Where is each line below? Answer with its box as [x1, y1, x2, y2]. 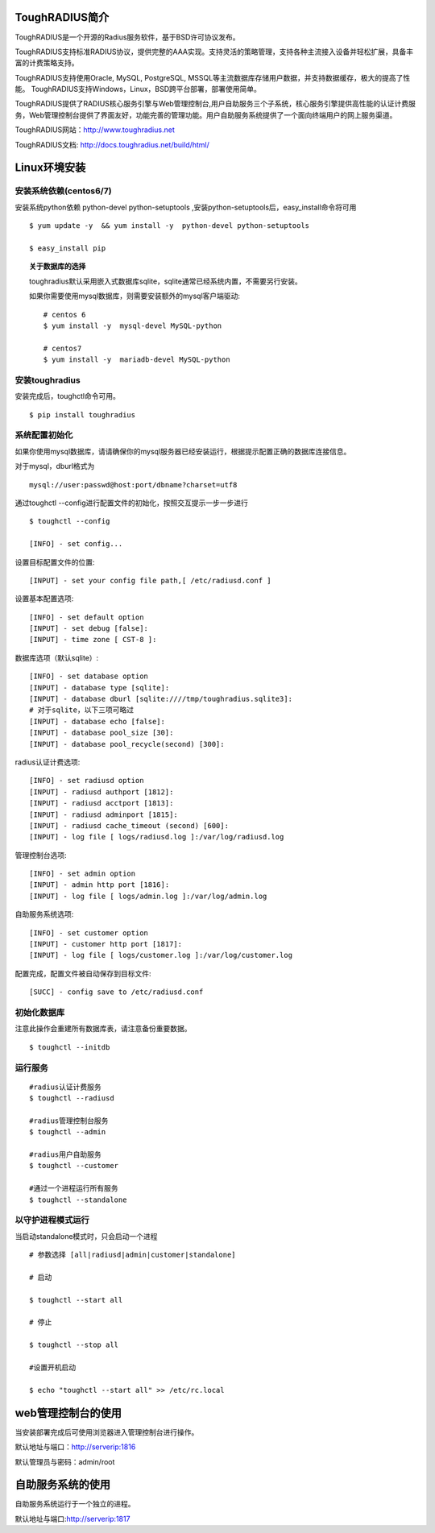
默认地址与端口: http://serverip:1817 [14, 1514, 130, 1523]
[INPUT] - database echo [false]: [29, 717, 165, 726]
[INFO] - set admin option [29, 869, 136, 878]
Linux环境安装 [14, 161, 86, 175]
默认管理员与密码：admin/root [14, 1456, 115, 1466]
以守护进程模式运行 [14, 1215, 90, 1226]
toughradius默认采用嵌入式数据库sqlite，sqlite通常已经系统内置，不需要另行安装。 [29, 276, 302, 286]
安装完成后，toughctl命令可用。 [14, 392, 120, 401]
